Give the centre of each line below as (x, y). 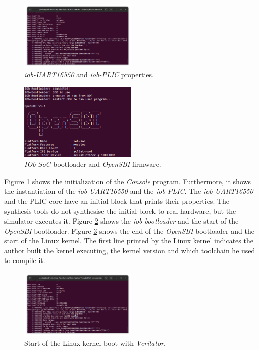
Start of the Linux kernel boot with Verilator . (95, 343)
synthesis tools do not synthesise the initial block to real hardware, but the (120, 211)
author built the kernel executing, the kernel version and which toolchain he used (130, 250)
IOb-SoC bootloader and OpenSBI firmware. (93, 164)
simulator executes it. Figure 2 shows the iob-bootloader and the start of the (121, 221)
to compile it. (25, 260)
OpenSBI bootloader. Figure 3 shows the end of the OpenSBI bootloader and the (129, 230)
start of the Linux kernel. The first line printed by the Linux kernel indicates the (129, 240)
